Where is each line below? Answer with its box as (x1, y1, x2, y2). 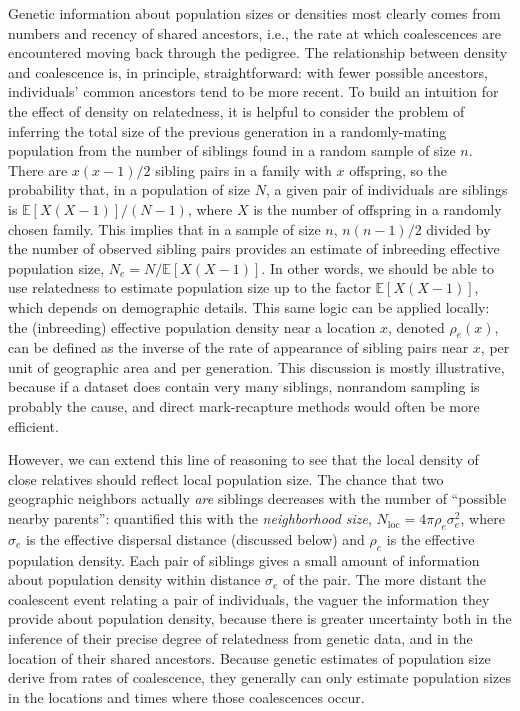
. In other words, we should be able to (261, 257, 495, 278)
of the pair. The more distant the (282, 569, 487, 590)
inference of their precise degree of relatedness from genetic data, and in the (8, 628, 473, 649)
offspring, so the (349, 159, 448, 180)
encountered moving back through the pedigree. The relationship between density (8, 42, 508, 63)
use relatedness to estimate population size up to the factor (8, 277, 371, 298)
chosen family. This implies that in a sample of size (8, 218, 321, 239)
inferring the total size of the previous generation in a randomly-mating (8, 120, 447, 141)
